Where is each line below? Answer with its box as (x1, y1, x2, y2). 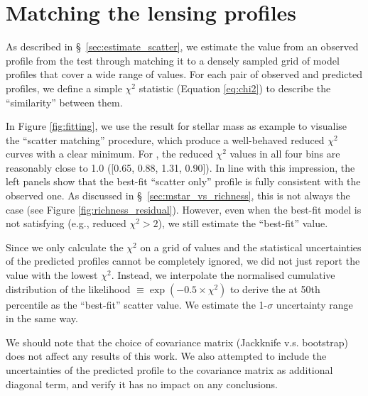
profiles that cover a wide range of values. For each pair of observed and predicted (6, 67, 362, 82)
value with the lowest (6, 268, 98, 282)
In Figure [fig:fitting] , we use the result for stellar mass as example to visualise (6, 119, 347, 133)
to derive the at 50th (230, 281, 320, 296)
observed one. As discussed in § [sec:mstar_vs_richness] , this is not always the (6, 188, 350, 203)
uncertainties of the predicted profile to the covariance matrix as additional (6, 363, 333, 377)
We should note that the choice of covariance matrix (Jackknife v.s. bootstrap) (6, 334, 348, 349)
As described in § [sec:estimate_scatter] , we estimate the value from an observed (6, 39, 359, 54)
